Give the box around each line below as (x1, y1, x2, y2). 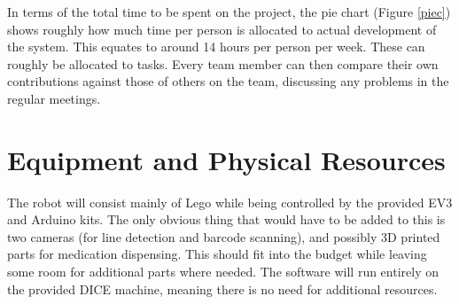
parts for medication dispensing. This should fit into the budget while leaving (7, 245, 427, 263)
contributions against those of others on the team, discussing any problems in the (7, 72, 449, 90)
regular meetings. (7, 89, 101, 107)
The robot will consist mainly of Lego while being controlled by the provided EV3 (7, 192, 453, 211)
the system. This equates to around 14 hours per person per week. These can (7, 37, 425, 56)
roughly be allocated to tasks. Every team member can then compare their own (7, 54, 439, 73)
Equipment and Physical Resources (7, 141, 446, 177)
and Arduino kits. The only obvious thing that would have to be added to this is (7, 210, 446, 229)
